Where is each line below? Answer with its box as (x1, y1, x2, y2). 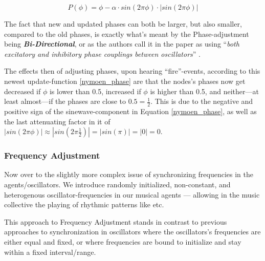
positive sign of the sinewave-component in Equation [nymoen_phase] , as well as (4, 105, 257, 116)
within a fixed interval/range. (4, 246, 96, 257)
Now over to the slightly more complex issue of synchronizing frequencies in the (4, 169, 254, 180)
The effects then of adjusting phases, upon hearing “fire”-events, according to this (4, 66, 260, 76)
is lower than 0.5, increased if (49, 85, 141, 96)
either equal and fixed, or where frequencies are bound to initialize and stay (4, 236, 241, 247)
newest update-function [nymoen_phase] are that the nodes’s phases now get (4, 75, 246, 86)
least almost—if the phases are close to (4, 96, 126, 106)
